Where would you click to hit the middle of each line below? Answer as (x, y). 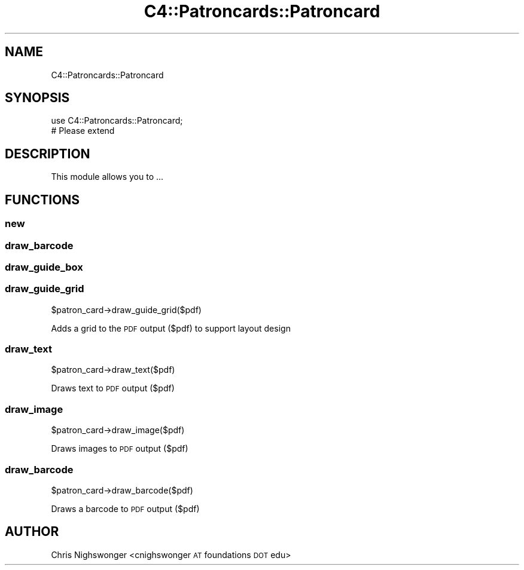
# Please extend (83, 131)
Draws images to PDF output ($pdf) (120, 449)
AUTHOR (32, 532)
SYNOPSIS (37, 98)
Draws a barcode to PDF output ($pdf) (125, 508)
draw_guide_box (44, 267)
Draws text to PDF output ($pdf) (113, 388)
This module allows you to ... (107, 177)
